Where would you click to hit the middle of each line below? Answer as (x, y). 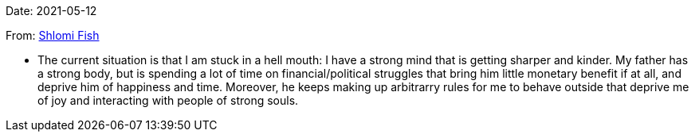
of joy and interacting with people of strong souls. (168, 100)
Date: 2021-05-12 (51, 11)
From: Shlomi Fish (53, 35)
